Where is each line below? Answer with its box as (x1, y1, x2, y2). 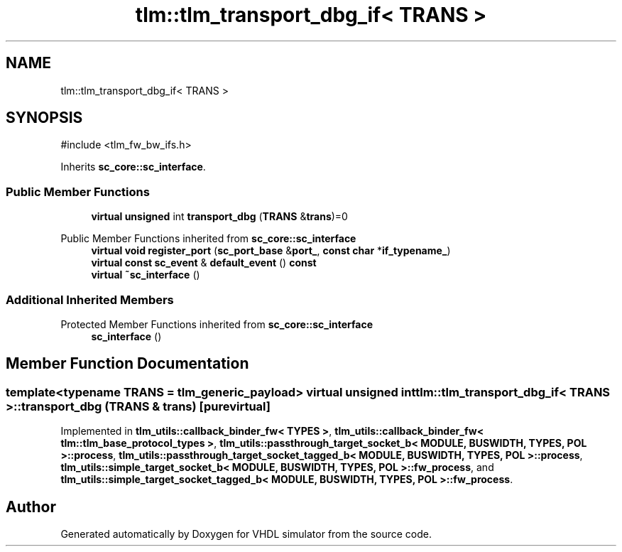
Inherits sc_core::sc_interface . (60, 161, 206, 173)
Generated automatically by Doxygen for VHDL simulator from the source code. (60, 528, 432, 540)
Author (6, 497, 56, 516)
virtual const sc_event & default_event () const (91, 256, 317, 269)
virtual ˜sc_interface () (91, 269, 200, 281)
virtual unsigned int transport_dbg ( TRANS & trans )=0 (91, 210, 348, 223)
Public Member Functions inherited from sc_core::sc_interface (60, 232, 356, 245)
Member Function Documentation (6, 355, 249, 373)
